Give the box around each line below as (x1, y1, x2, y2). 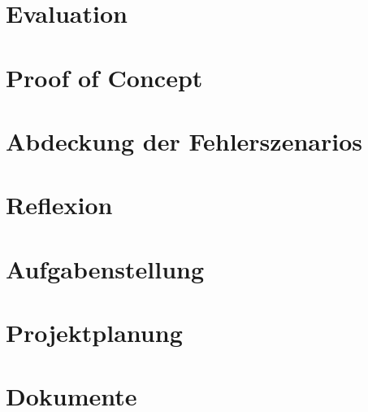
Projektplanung (6, 316, 183, 349)
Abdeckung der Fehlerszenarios (6, 124, 362, 157)
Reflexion (6, 188, 113, 221)
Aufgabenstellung (6, 252, 205, 285)
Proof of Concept (6, 60, 203, 94)
